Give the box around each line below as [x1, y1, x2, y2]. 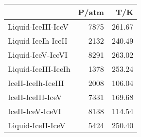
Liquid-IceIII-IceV [8, 21, 69, 32]
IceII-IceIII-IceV [8, 91, 62, 103]
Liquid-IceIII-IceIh [8, 63, 70, 74]
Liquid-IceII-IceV [8, 120, 66, 131]
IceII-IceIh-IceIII [8, 77, 64, 88]
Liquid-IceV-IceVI [8, 49, 68, 60]
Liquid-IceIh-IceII [8, 35, 68, 46]
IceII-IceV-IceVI [8, 105, 61, 117]
